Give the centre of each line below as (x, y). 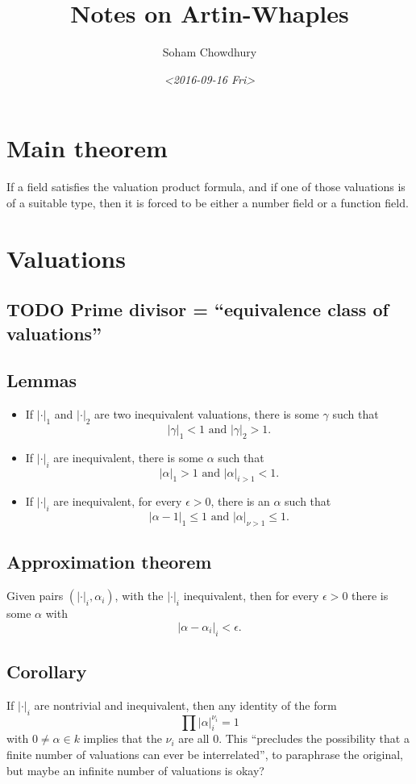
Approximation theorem (109, 562)
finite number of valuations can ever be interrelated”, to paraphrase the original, (205, 754)
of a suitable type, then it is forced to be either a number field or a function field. (208, 202)
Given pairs (35, 596)
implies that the (123, 738)
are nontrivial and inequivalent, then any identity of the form (185, 705)
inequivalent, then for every (251, 596)
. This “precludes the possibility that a (314, 738)
